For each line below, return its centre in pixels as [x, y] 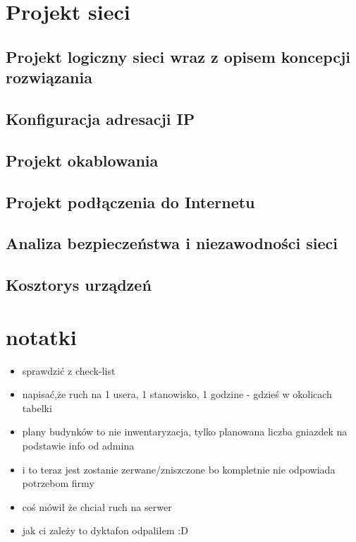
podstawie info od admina [78, 445]
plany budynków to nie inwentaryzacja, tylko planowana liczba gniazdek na [185, 432]
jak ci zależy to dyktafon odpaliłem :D [105, 530]
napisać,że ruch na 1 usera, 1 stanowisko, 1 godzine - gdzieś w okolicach [177, 394]
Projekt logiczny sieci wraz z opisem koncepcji [178, 56]
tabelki [37, 408]
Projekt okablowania [82, 160]
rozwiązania [49, 77]
